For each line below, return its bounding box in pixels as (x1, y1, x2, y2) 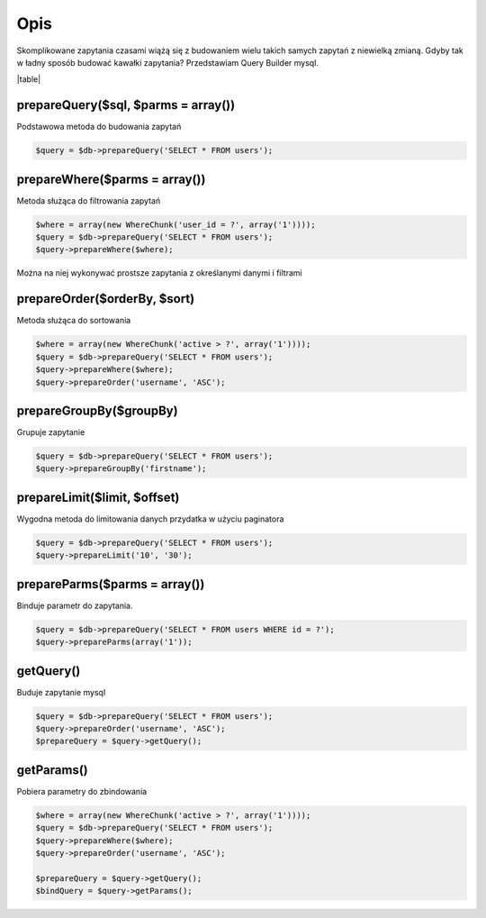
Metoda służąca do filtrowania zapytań (16, 195, 161, 206)
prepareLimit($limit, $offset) (16, 489, 180, 504)
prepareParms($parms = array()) (16, 577, 205, 592)
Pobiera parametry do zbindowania (16, 786, 148, 796)
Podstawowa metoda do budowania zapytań (16, 122, 182, 132)
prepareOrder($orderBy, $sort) (16, 291, 195, 306)
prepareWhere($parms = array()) (16, 171, 206, 186)
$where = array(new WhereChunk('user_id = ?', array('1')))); (35, 219, 316, 230)
